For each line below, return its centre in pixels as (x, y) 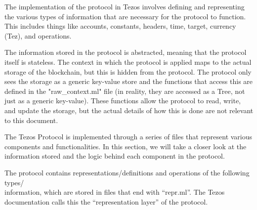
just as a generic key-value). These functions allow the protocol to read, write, (123, 101)
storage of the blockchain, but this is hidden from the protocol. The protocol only (128, 71)
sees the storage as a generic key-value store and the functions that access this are (129, 81)
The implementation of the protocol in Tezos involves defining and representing (125, 6)
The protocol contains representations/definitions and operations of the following (127, 172)
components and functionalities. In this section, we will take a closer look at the (126, 146)
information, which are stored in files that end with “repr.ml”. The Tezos (115, 192)
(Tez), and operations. (38, 35)
